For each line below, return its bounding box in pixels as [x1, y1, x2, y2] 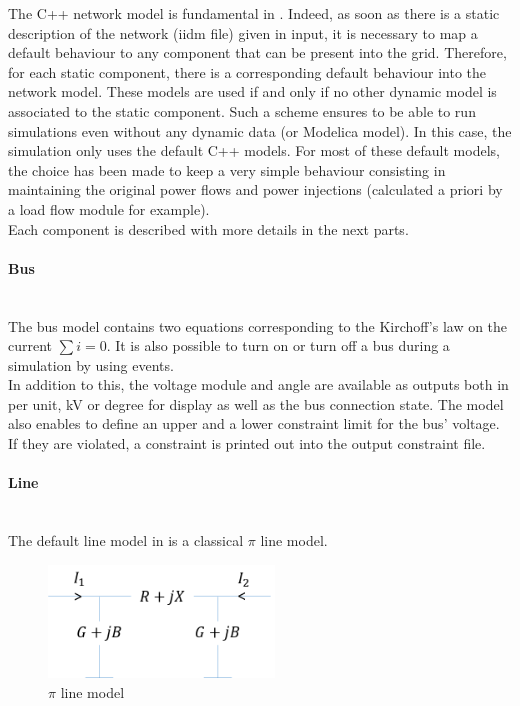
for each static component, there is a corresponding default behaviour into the [8, 61, 487, 82]
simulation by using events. [8, 354, 174, 375]
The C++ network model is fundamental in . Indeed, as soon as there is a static [8, 3, 500, 23]
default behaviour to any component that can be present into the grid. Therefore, [8, 42, 507, 63]
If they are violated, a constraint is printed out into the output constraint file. [8, 433, 486, 454]
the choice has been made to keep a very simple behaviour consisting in [8, 159, 446, 180]
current [8, 335, 53, 356]
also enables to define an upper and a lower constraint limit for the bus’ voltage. [8, 413, 500, 434]
